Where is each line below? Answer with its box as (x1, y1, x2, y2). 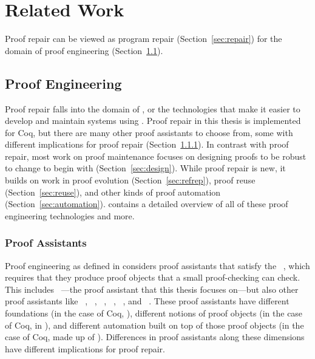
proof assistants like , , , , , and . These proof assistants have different (5, 295, 290, 307)
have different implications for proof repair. (5, 342, 165, 355)
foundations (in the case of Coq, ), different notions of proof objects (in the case (5, 307, 303, 320)
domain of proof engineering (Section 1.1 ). (5, 44, 163, 56)
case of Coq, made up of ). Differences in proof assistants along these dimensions (5, 330, 305, 343)
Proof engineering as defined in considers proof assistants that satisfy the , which (5, 259, 310, 272)
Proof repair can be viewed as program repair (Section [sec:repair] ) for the (5, 32, 282, 45)
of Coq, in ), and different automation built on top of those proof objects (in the (5, 318, 304, 331)
